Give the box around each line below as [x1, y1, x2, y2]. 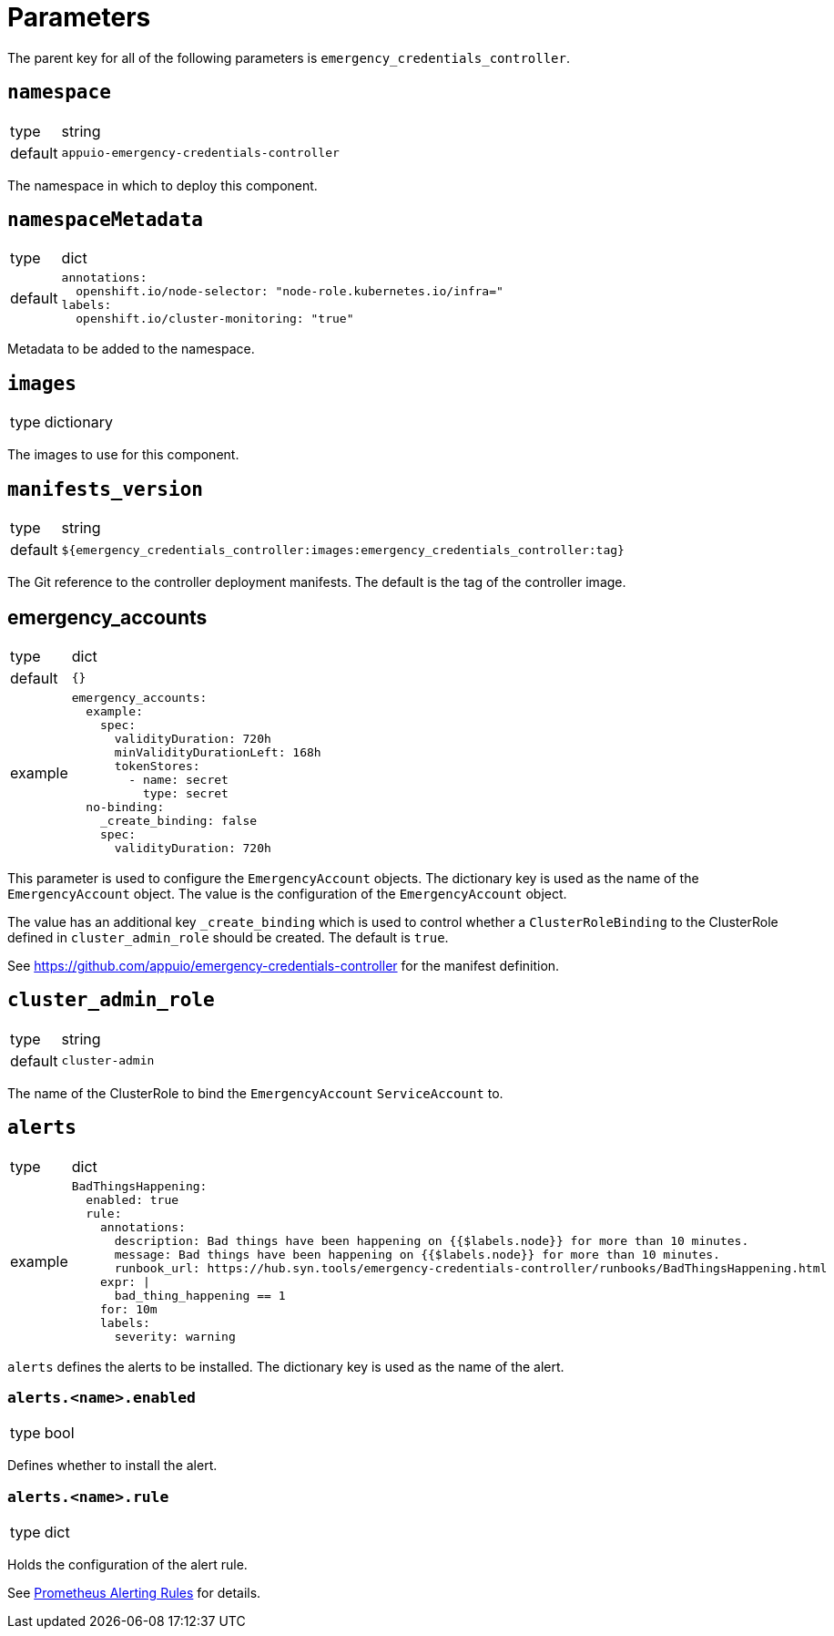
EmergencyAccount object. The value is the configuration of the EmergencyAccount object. [7, 885, 567, 901]
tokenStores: [114, 758, 200, 773]
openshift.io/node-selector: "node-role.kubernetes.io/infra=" [76, 284, 503, 299]
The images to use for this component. [7, 447, 239, 463]
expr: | [100, 1274, 150, 1289]
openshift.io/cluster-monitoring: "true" [76, 312, 354, 326]
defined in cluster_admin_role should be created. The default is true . [7, 929, 449, 945]
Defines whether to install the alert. [7, 1457, 218, 1474]
